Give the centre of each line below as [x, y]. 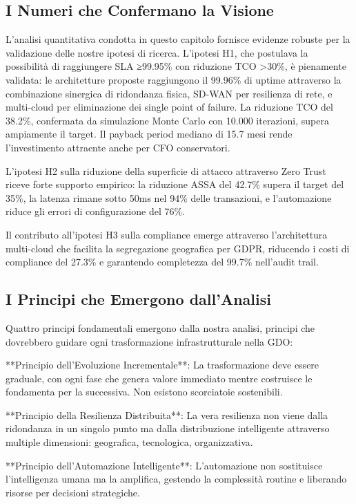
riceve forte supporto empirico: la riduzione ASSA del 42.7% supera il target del [175, 184]
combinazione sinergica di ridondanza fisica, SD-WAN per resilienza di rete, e [169, 93]
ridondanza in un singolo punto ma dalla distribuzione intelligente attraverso [168, 428]
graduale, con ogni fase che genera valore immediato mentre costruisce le [159, 378]
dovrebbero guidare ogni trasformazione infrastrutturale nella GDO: [149, 341]
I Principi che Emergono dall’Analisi [138, 299]
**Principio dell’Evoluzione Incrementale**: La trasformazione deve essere [162, 365]
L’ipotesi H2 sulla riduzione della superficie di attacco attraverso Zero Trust [166, 170]
